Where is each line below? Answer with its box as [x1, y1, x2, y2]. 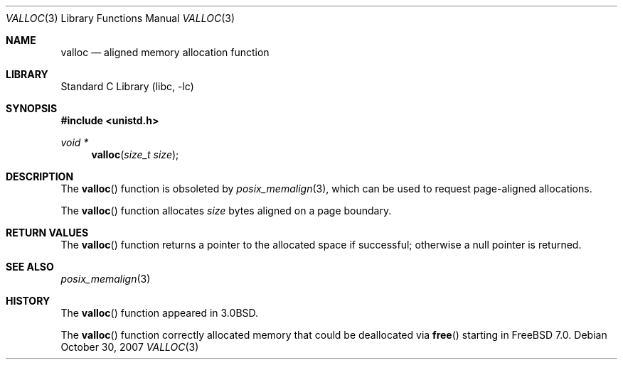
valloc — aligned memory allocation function [60, 46, 270, 58]
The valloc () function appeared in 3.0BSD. [60, 307, 259, 319]
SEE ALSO [6, 261, 54, 273]
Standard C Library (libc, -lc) [60, 80, 194, 92]
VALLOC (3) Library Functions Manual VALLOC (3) [6, 12, 235, 24]
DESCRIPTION [6, 170, 74, 182]
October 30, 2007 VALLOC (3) [60, 341, 199, 353]
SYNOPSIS [6, 102, 58, 114]
